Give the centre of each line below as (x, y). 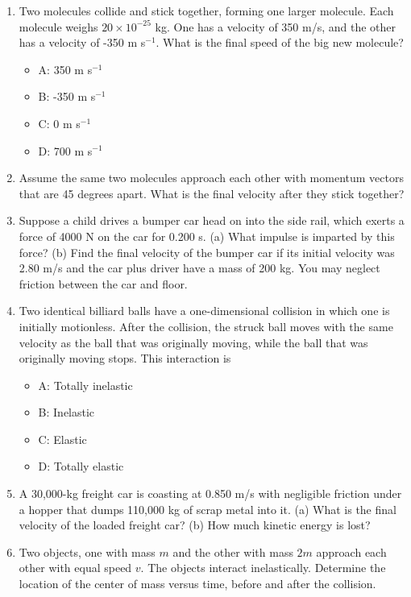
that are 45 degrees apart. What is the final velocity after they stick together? (212, 193)
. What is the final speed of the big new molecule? (280, 42)
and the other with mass (233, 551)
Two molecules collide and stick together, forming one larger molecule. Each (206, 10)
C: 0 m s (59, 123)
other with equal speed (75, 568)
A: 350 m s (65, 69)
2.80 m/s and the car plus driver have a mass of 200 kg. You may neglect (199, 268)
